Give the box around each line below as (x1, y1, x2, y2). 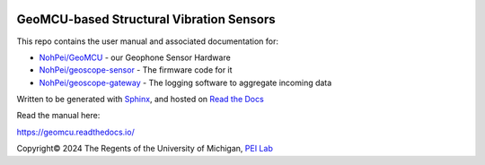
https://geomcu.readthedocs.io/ (16, 126, 135, 137)
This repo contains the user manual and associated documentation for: (16, 36, 278, 47)
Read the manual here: (16, 110, 101, 121)
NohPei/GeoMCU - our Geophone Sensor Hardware (39, 52, 231, 63)
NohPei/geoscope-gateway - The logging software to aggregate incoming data (39, 77, 332, 88)
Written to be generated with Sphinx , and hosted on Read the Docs (16, 94, 264, 105)
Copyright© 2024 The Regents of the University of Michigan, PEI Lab (16, 143, 273, 154)
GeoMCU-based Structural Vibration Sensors (16, 12, 276, 27)
